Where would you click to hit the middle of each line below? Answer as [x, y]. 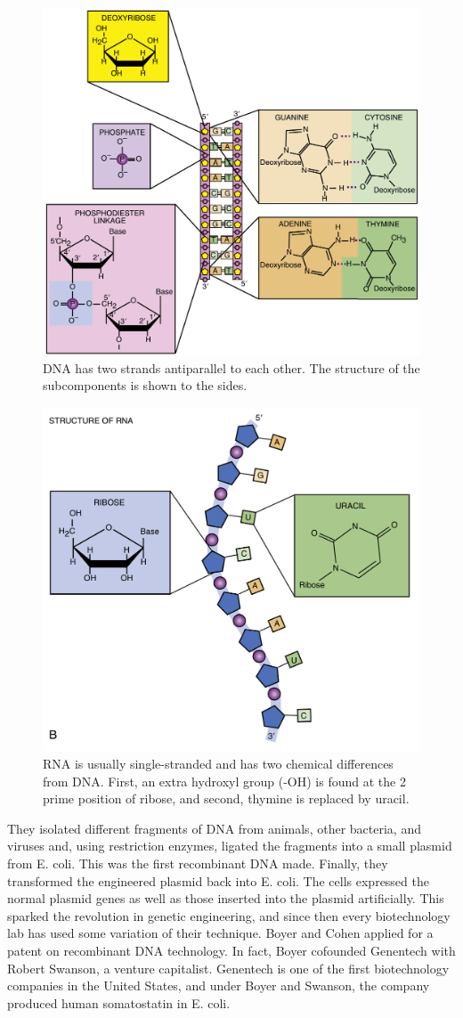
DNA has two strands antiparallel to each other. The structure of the [231, 367]
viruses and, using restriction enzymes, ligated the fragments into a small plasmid [230, 846]
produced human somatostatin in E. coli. [119, 1002]
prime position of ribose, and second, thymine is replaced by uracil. [226, 798]
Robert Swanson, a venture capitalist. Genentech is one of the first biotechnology [228, 968]
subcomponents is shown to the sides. [145, 385]
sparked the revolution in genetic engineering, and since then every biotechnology [229, 915]
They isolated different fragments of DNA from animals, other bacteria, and [214, 828]
